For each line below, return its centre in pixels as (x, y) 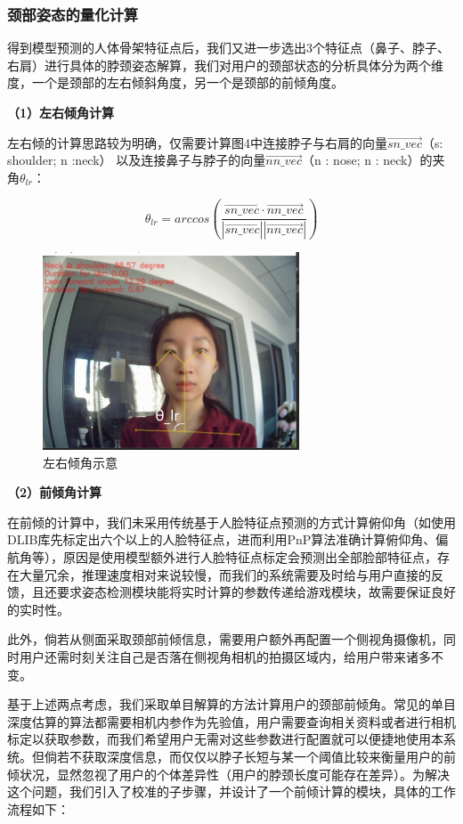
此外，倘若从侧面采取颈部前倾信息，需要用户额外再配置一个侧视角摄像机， (225, 639)
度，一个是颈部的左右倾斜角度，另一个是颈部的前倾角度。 (175, 82)
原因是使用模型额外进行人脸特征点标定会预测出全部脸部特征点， (250, 557)
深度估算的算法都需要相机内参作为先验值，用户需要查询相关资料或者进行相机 (231, 721)
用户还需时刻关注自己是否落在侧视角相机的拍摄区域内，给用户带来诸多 (225, 656)
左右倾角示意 (80, 462)
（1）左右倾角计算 (61, 112)
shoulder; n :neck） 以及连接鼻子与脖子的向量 (137, 160)
